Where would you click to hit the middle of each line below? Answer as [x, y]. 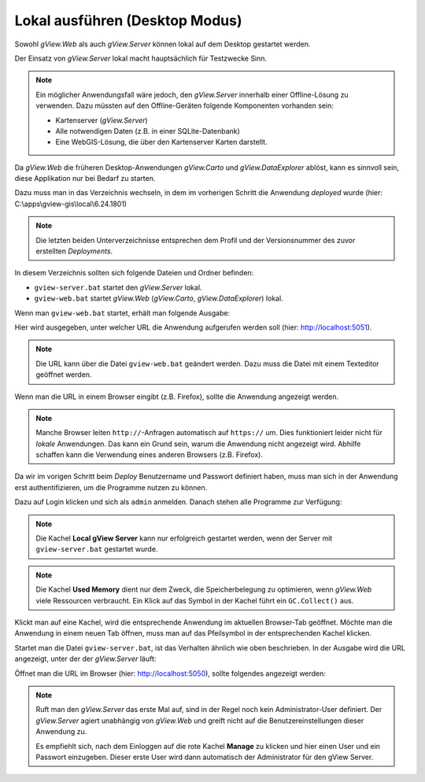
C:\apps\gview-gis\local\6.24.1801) [71, 204]
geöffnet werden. [64, 374]
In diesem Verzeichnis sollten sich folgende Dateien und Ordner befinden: [134, 273]
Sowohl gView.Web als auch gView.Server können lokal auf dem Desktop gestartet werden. [163, 44]
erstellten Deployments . [74, 251]
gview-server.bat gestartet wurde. [97, 549]
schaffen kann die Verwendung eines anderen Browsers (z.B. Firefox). [150, 455]
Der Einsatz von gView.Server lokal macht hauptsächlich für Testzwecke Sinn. [141, 58]
